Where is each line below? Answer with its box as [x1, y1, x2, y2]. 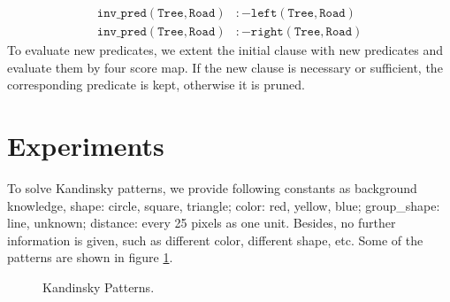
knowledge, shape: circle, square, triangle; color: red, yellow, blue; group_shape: [7, 196, 440, 214]
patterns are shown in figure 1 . [7, 248, 173, 267]
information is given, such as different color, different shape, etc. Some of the [7, 230, 423, 249]
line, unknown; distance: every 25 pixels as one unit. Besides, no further [7, 213, 396, 232]
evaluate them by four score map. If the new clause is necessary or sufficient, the [7, 58, 443, 76]
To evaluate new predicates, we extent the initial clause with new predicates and [7, 41, 443, 59]
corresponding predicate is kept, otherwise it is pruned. [7, 75, 305, 94]
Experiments [7, 128, 164, 164]
